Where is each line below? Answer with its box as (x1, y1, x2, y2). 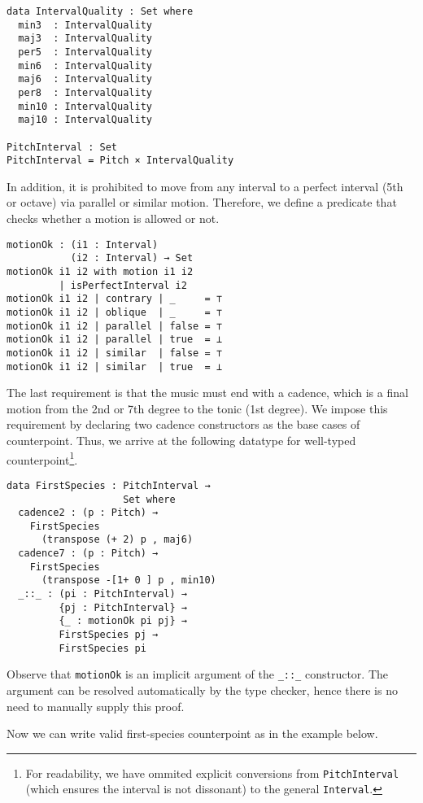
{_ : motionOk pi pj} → (59, 615, 187, 627)
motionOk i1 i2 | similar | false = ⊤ (7, 347, 222, 359)
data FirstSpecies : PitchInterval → (7, 479, 211, 491)
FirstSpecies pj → (59, 629, 159, 641)
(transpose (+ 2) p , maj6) (41, 534, 194, 546)
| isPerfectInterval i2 (59, 279, 187, 291)
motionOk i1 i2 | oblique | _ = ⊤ (7, 306, 222, 318)
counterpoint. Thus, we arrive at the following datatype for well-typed (7, 432, 356, 448)
